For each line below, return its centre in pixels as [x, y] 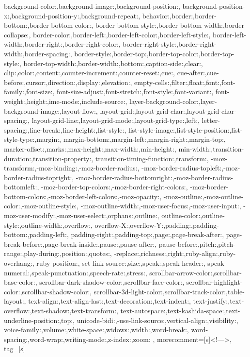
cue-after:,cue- [198, 73]
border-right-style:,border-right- [170, 44]
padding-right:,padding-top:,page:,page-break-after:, [148, 234]
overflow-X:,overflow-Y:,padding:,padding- [157, 225]
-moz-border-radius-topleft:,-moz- [191, 168]
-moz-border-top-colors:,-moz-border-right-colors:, [115, 187]
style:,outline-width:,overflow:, [48, 225]
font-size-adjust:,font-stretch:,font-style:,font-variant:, [135, 92]
